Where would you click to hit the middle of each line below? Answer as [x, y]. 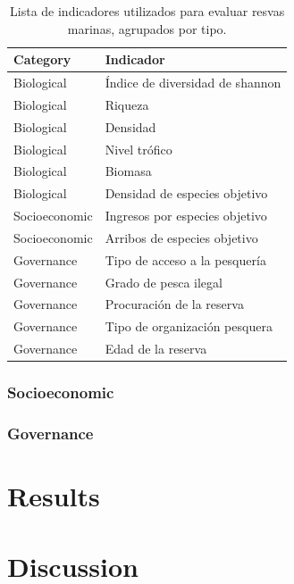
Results [54, 496]
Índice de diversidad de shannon [193, 83]
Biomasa [128, 171]
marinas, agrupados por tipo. [147, 28]
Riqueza [127, 104]
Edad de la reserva [156, 349]
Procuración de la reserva [174, 304]
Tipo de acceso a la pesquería [185, 259]
